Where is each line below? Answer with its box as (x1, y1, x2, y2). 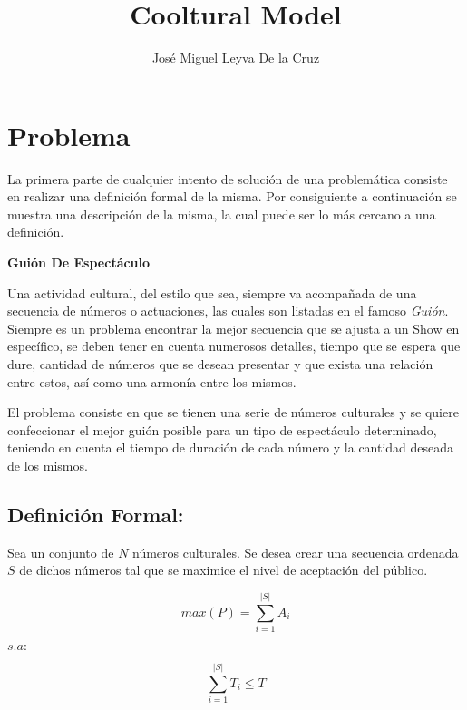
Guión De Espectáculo (7, 253, 151, 272)
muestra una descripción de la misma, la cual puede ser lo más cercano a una (7, 204, 436, 223)
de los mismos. (7, 455, 88, 474)
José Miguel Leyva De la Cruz (151, 48, 320, 67)
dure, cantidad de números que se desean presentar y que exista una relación (7, 355, 433, 373)
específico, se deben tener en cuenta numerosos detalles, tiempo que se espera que (7, 336, 461, 355)
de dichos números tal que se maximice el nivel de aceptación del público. (19, 560, 428, 579)
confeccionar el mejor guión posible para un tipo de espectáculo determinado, (7, 420, 437, 439)
